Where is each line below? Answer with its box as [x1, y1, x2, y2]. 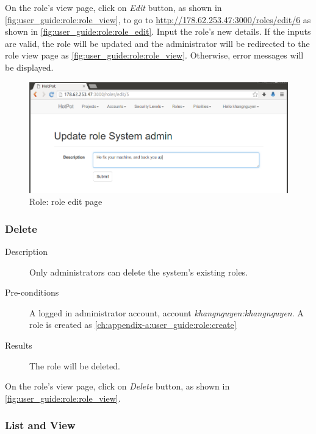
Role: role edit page [29, 195, 102, 208]
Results [5, 338, 32, 351]
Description [5, 245, 48, 257]
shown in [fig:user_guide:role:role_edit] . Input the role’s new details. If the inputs [5, 25, 311, 38]
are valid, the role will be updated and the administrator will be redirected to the [5, 37, 310, 49]
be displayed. [5, 60, 54, 73]
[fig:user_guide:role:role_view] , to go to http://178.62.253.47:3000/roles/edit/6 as [5, 13, 311, 26]
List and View [5, 418, 76, 433]
